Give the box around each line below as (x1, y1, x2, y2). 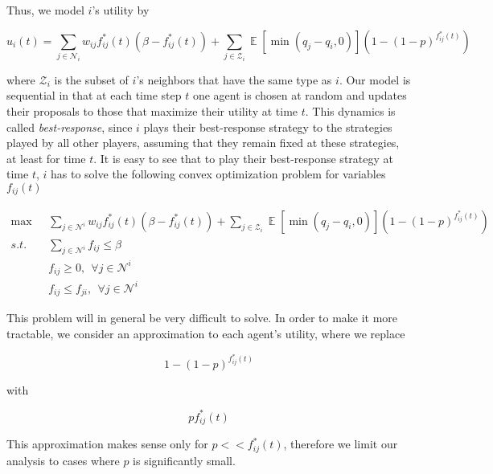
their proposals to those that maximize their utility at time (6, 103, 298, 120)
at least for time (6, 149, 86, 166)
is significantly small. (133, 452, 236, 468)
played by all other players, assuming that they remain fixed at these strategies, (6, 134, 400, 151)
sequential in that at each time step (6, 87, 182, 104)
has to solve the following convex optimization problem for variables (51, 165, 386, 182)
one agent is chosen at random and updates (192, 87, 407, 104)
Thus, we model (6, 2, 84, 18)
